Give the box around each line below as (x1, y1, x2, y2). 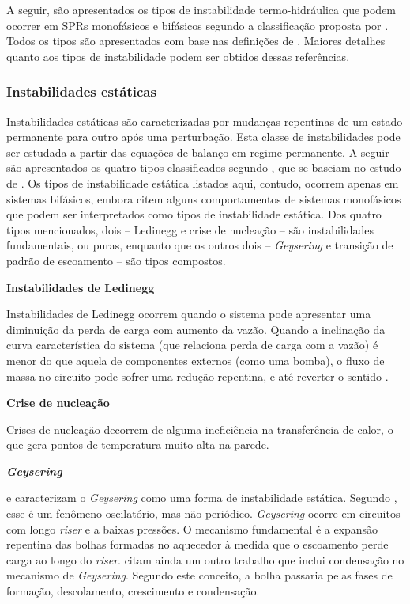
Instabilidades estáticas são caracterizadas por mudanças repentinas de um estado (6, 112, 403, 129)
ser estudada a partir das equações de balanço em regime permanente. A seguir (6, 143, 389, 160)
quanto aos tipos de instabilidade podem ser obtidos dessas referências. (6, 47, 350, 64)
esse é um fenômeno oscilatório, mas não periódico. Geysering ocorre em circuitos (6, 505, 401, 522)
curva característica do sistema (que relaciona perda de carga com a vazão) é (6, 336, 378, 353)
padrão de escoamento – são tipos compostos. (6, 252, 226, 268)
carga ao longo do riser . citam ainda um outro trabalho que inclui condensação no (6, 551, 404, 568)
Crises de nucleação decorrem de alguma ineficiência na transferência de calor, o (6, 420, 393, 437)
